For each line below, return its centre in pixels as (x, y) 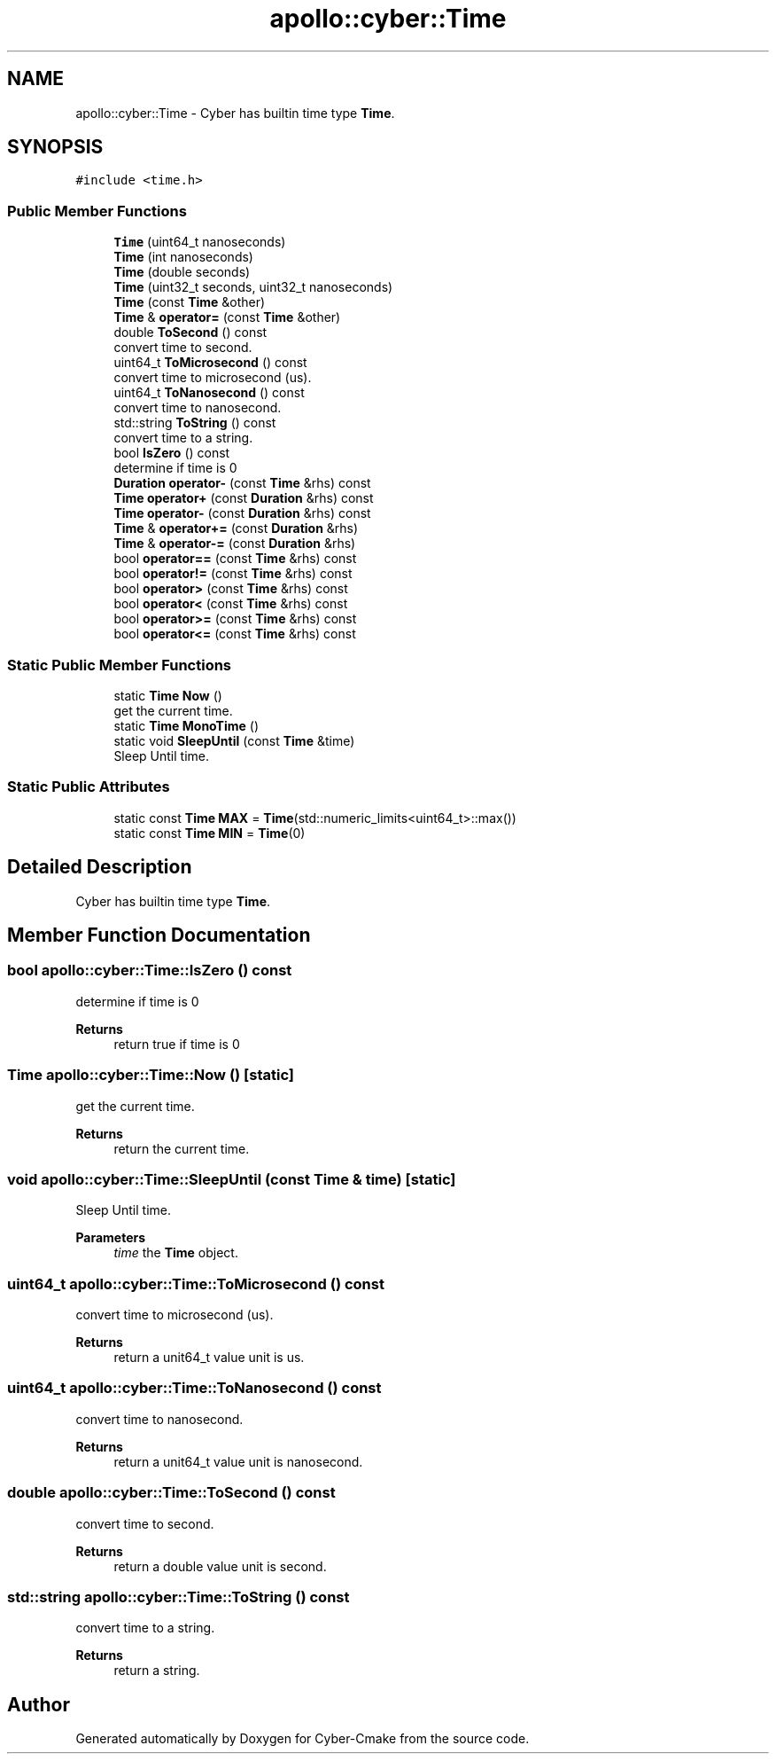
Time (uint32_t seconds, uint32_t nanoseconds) (253, 287)
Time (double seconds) (182, 272)
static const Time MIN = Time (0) (210, 833)
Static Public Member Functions (120, 665)
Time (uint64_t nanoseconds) (200, 242)
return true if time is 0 (177, 1044)
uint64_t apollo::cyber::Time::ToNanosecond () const (194, 1388)
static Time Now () (168, 695)
